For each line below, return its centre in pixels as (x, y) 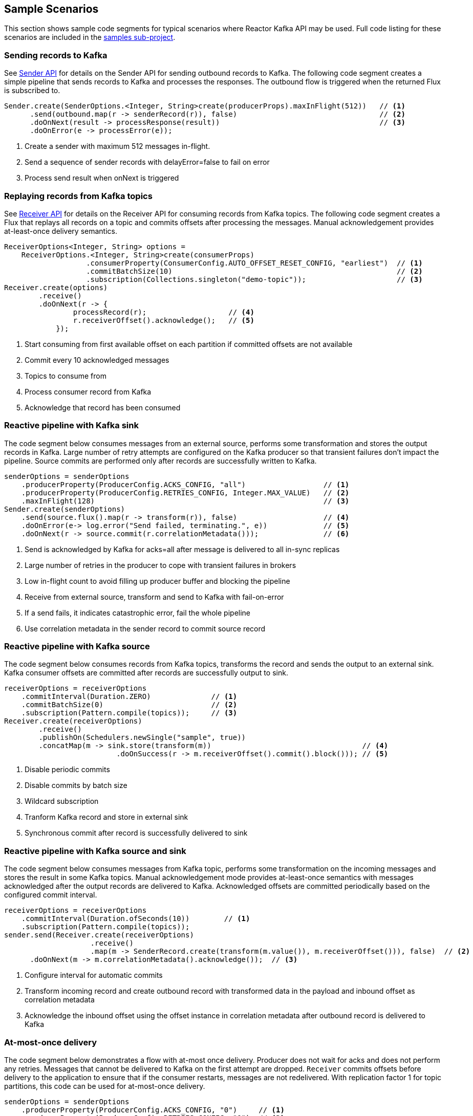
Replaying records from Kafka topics (78, 196)
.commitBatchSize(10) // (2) (254, 271)
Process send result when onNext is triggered (102, 178)
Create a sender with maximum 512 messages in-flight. (117, 146)
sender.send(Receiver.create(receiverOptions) (99, 935)
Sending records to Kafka (56, 55)
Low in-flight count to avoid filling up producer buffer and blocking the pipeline (157, 581)
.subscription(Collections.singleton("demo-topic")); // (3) (254, 279)
